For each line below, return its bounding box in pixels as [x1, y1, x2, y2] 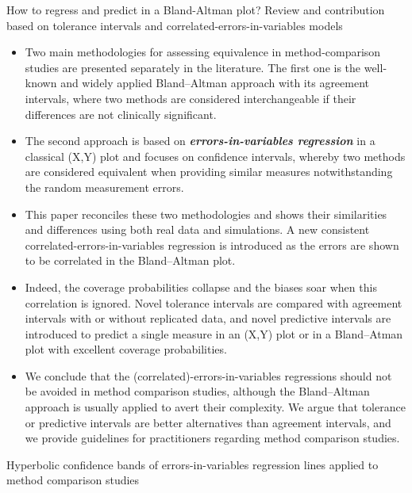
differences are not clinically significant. [25, 105, 217, 122]
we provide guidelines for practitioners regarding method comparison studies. [25, 430, 400, 446]
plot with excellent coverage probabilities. [25, 341, 227, 357]
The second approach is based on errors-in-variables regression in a [25, 132, 375, 149]
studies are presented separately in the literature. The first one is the [25, 59, 361, 75]
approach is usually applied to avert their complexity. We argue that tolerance [25, 399, 406, 415]
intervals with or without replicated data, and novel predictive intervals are [25, 310, 391, 327]
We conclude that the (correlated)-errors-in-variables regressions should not [25, 367, 392, 384]
